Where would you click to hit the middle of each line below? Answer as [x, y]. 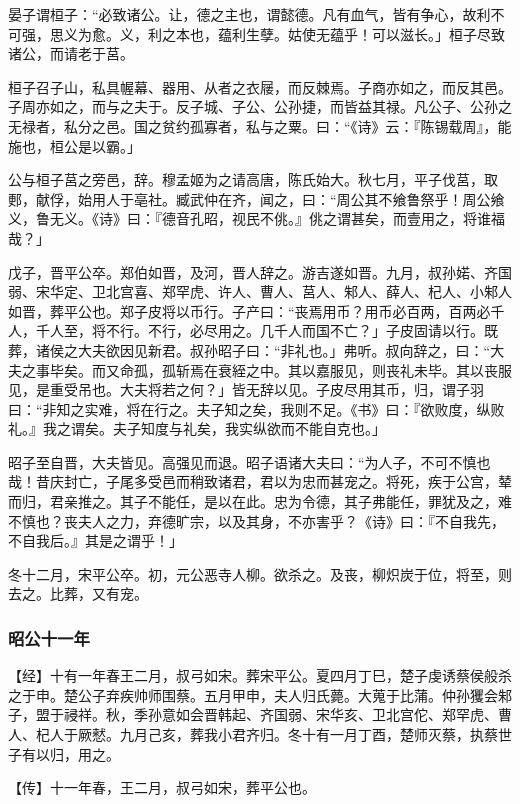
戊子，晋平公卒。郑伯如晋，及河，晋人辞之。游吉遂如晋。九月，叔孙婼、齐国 [260, 271]
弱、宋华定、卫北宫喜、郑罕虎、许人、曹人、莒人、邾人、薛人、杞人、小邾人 [260, 291]
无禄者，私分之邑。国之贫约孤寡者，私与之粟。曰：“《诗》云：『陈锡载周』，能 [260, 125]
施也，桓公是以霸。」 [74, 145]
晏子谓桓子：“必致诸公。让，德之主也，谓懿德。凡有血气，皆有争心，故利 [249, 14]
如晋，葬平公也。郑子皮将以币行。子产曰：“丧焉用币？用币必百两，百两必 [249, 310]
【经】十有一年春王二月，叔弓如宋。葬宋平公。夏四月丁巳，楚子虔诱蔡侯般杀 [260, 675]
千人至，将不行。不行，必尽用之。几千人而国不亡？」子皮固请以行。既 [266, 330]
